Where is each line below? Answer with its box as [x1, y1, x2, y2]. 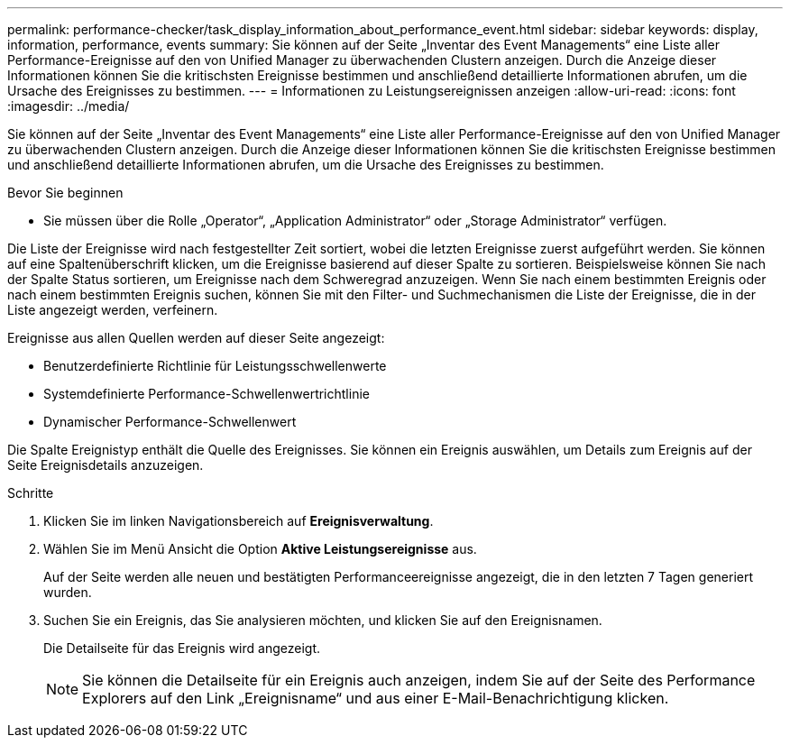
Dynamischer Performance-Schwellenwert [43, 414, 297, 429]
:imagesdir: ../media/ [7, 98, 130, 114]
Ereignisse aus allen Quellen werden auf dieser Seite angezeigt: [7, 330, 385, 345]
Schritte [7, 485, 54, 501]
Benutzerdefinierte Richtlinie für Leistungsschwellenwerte [43, 358, 387, 373]
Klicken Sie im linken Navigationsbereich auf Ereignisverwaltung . [43, 513, 434, 529]
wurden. [43, 584, 92, 600]
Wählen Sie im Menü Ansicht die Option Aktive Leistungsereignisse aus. [43, 541, 477, 556]
